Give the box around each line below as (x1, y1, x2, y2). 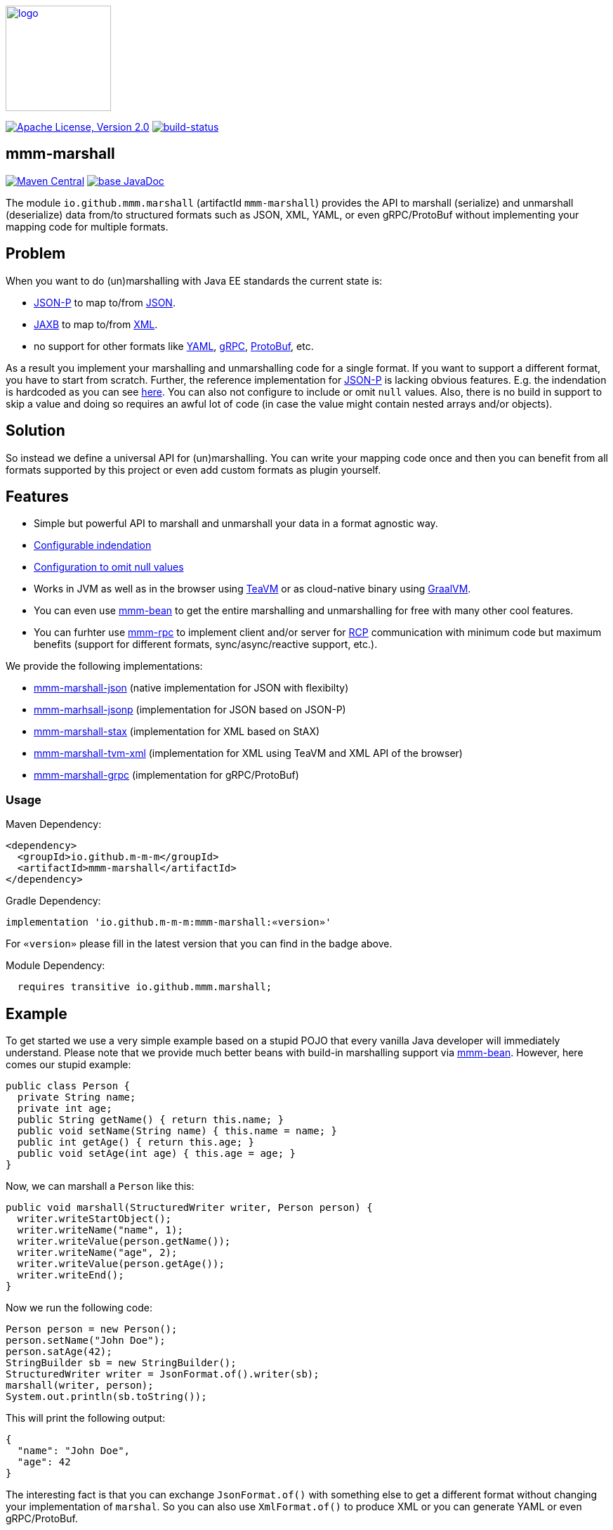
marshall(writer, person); (6, 1379, 154, 1391)
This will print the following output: (6, 1411, 166, 1424)
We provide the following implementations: (6, 660, 203, 673)
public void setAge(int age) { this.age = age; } (17, 1147, 296, 1159)
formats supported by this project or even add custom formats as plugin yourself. (6, 463, 381, 476)
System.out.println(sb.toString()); (6, 1390, 207, 1402)
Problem (6, 245, 66, 263)
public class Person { (6, 1080, 131, 1091)
